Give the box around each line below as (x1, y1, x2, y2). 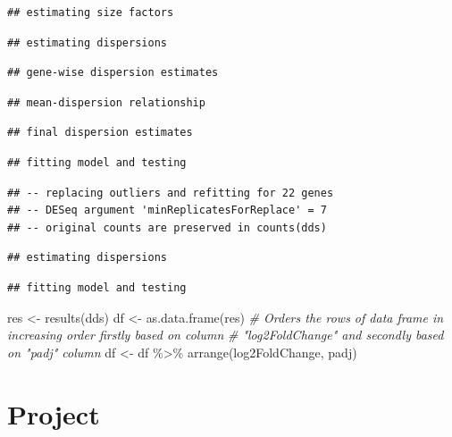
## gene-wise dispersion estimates (7, 66, 219, 80)
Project (7, 395, 100, 432)
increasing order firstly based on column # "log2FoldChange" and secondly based (7, 325, 444, 344)
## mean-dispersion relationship (7, 96, 205, 109)
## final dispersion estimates (7, 126, 193, 139)
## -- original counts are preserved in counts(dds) (7, 221, 327, 234)
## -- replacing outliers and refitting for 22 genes (7, 186, 334, 199)
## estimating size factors (7, 6, 174, 19)
